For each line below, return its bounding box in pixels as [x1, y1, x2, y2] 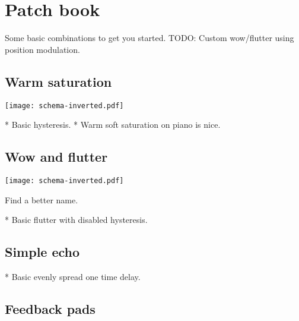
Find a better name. [5, 193, 78, 206]
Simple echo [5, 243, 80, 261]
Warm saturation [5, 72, 112, 90]
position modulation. [5, 43, 80, 55]
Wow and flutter [5, 147, 108, 166]
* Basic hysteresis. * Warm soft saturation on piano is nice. [5, 118, 221, 131]
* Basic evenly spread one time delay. [5, 270, 141, 283]
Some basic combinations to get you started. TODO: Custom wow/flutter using [5, 32, 294, 44]
